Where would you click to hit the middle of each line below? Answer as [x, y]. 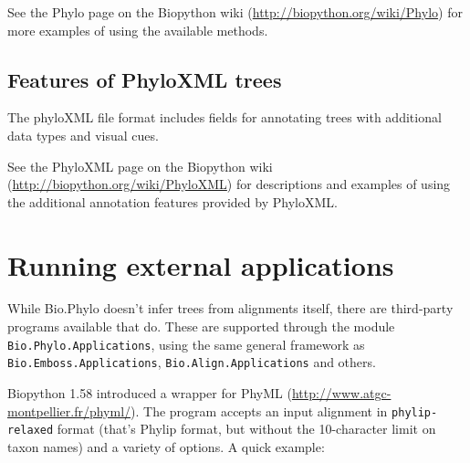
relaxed [31, 431]
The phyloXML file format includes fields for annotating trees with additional [225, 117]
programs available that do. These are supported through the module [201, 326]
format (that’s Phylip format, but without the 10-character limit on [246, 429]
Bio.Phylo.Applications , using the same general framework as [186, 344]
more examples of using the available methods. [138, 30]
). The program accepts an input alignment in [259, 410]
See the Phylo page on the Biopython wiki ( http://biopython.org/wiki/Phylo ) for [235, 12]
